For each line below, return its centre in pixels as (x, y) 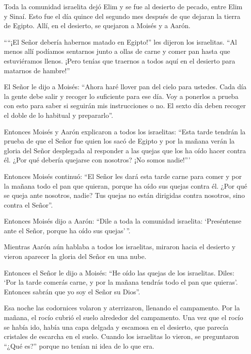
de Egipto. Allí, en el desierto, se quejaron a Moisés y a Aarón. (97, 25)
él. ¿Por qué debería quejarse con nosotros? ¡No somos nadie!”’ (97, 160)
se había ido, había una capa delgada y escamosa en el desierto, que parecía (116, 327)
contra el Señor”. (28, 204)
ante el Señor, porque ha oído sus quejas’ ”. (67, 230)
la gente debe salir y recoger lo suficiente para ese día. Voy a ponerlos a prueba (121, 96)
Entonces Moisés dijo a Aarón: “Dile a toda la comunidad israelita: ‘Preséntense (123, 221)
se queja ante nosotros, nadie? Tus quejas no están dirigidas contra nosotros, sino (125, 195)
